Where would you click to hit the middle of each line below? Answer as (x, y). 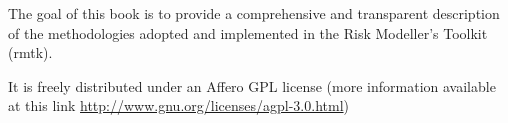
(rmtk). (30, 52)
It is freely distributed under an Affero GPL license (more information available (252, 85)
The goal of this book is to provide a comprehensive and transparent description (254, 13)
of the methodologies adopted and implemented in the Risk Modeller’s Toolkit (248, 32)
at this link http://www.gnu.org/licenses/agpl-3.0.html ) (178, 105)
